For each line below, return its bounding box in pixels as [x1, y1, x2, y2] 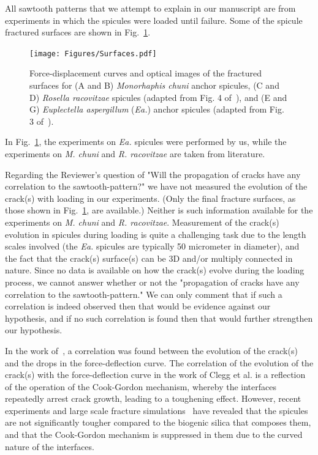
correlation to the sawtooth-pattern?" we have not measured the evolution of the [5, 180, 308, 193]
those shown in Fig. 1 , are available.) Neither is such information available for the [5, 204, 313, 216]
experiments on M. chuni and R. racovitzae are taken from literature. [5, 147, 265, 160]
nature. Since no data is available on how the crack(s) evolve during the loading [5, 264, 305, 276]
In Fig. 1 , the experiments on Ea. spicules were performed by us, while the [5, 135, 287, 148]
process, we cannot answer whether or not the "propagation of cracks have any [5, 275, 300, 288]
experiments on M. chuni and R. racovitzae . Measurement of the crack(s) [5, 215, 279, 228]
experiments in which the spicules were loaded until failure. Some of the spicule [5, 13, 303, 26]
